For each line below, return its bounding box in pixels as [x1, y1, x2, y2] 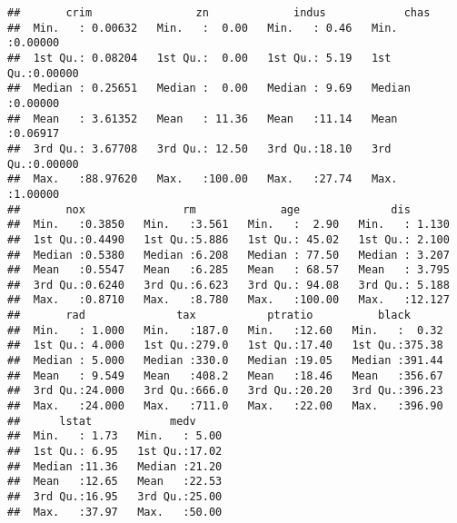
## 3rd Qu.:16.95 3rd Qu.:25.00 [7, 490, 223, 503]
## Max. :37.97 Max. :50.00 [7, 505, 223, 518]
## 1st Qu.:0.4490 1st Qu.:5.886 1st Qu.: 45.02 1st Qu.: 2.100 [7, 232, 450, 246]
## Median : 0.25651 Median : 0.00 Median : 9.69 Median [7, 82, 411, 95]
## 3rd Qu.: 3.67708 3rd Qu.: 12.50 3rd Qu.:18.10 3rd [7, 142, 392, 155]
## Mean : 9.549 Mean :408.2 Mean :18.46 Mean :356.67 [7, 369, 443, 382]
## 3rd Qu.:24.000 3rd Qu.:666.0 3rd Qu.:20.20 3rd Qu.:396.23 [7, 384, 443, 398]
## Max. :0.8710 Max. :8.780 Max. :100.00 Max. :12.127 [7, 293, 450, 307]
